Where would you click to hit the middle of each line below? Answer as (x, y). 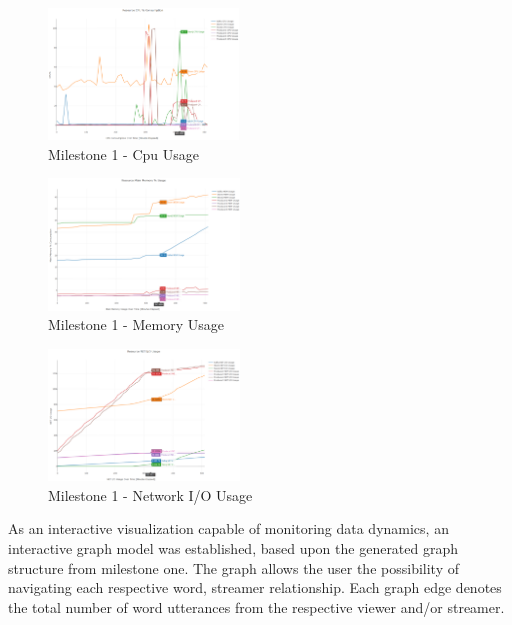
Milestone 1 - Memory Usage (136, 324)
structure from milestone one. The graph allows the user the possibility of (233, 567)
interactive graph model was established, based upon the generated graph (233, 548)
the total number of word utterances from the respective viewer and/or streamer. (256, 606)
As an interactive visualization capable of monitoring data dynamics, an (228, 528)
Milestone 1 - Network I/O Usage (150, 494)
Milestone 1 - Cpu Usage (124, 153)
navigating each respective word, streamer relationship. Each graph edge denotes (255, 587)
